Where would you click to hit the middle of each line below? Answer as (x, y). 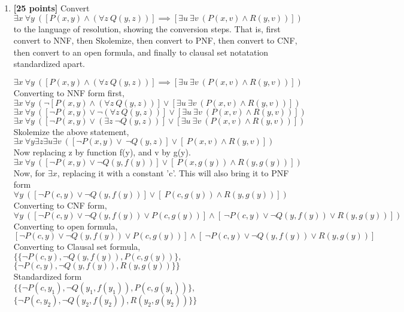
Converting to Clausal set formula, (77, 247)
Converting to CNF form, (60, 205)
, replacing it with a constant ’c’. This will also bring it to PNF (173, 172)
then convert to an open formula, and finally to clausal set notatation (141, 52)
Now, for (29, 172)
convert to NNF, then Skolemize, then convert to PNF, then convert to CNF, (155, 40)
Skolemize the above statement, (71, 131)
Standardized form (48, 276)
